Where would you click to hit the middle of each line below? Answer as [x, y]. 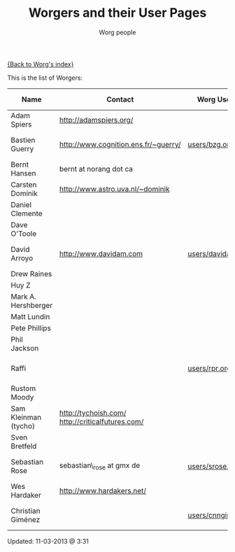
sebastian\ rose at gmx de [100, 466]
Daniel [21, 204]
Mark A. [24, 297]
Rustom [23, 388]
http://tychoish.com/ [93, 413]
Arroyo [22, 258]
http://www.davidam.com [101, 253]
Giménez [26, 519]
